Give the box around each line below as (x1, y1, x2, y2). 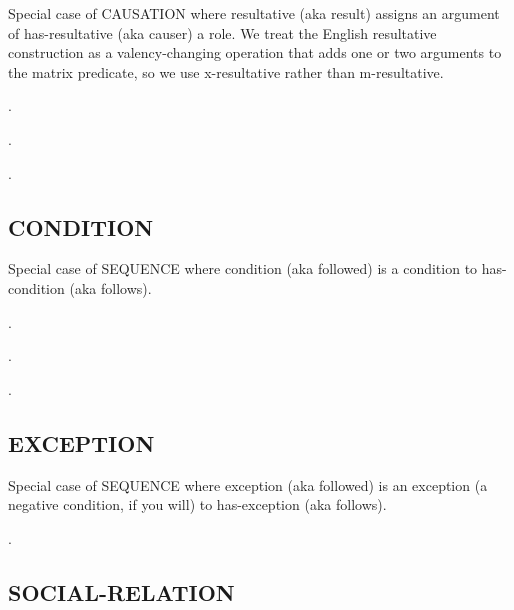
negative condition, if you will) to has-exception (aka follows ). (8, 494, 387, 515)
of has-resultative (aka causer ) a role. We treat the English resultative (8, 22, 437, 43)
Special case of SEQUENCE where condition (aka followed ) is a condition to (8, 258, 478, 279)
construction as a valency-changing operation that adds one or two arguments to (8, 42, 502, 63)
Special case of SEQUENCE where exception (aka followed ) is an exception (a (8, 474, 488, 495)
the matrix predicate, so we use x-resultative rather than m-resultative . (8, 61, 444, 82)
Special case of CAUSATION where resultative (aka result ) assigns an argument (8, 3, 500, 23)
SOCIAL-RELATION (8, 576, 235, 607)
